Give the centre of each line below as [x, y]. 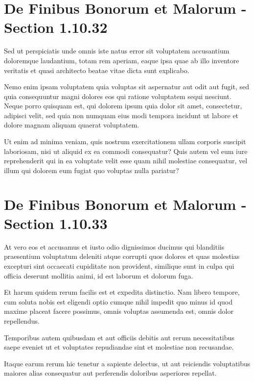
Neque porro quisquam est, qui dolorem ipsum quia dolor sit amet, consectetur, [123, 106]
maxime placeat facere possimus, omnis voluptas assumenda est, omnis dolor [119, 311]
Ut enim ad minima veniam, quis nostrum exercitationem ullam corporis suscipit [125, 141]
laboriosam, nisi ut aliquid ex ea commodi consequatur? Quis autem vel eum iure [126, 151]
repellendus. [22, 320]
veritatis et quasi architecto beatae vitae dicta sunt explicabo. [97, 70]
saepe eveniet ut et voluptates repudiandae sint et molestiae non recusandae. [119, 347]
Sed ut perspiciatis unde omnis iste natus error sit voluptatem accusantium [117, 51]
